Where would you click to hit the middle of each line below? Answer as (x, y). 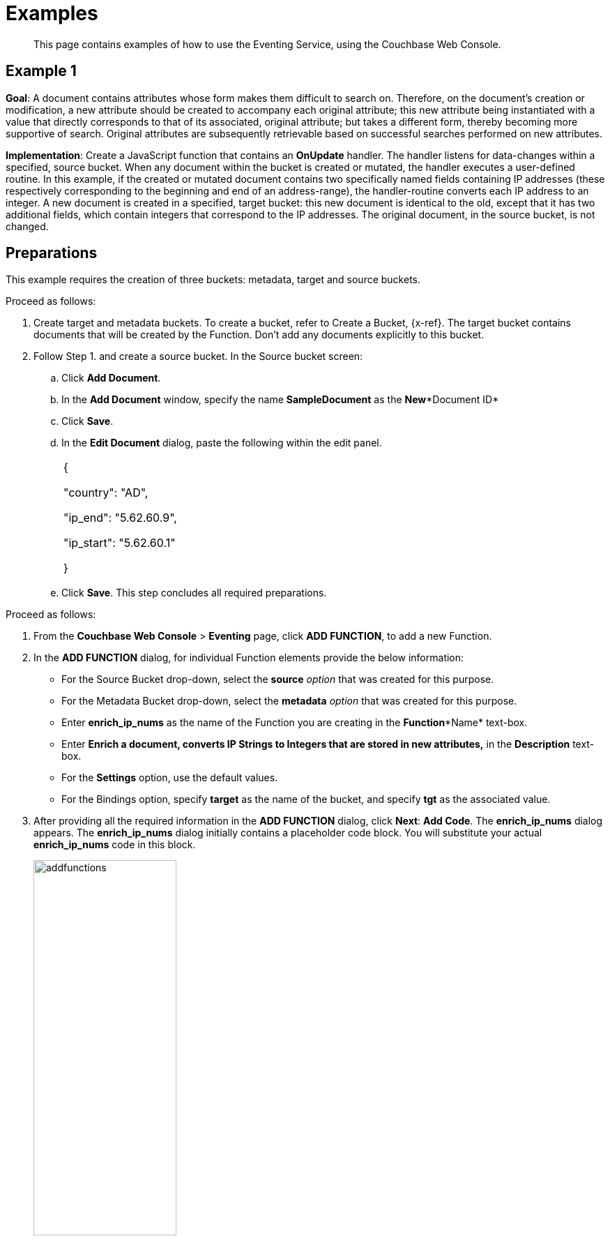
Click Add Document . (111, 378)
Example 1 (41, 71)
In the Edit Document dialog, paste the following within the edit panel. (222, 443)
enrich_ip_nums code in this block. (115, 845)
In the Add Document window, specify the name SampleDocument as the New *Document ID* (280, 400)
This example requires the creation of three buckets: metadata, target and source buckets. (213, 280)
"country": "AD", (106, 493)
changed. (27, 226)
